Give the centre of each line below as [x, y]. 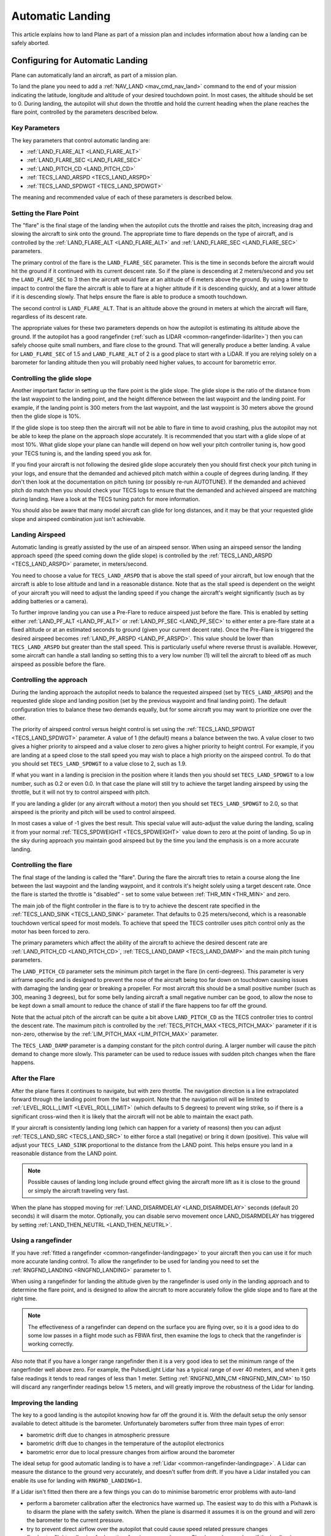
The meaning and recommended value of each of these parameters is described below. [122, 197]
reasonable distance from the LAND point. [64, 1154]
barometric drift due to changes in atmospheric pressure [98, 1435]
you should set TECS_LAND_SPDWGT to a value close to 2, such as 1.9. [99, 763]
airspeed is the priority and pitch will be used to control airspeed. [93, 812]
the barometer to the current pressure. [75, 1520]
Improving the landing [45, 1403]
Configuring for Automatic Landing [80, 61]
